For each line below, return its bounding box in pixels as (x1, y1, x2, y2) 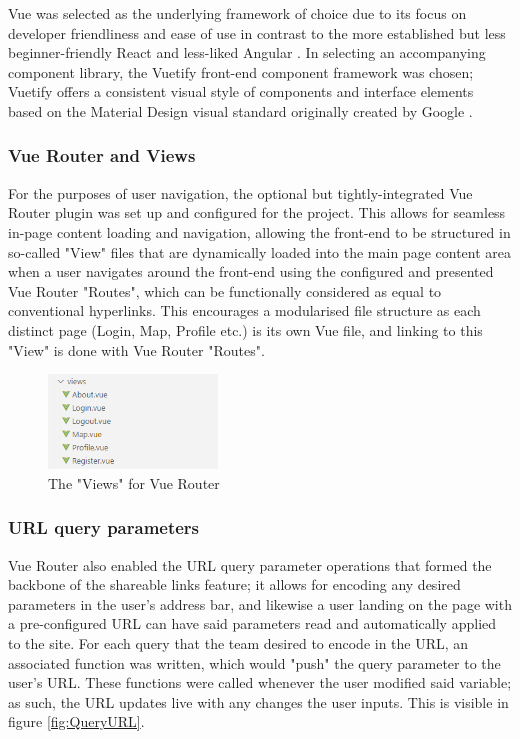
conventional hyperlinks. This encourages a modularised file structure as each (8, 300, 481, 321)
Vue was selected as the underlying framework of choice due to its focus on (8, 3, 467, 23)
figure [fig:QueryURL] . (8, 711, 145, 732)
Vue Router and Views (8, 143, 196, 168)
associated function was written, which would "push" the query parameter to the (8, 652, 501, 673)
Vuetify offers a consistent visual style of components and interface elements (8, 81, 474, 102)
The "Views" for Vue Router (48, 472, 220, 493)
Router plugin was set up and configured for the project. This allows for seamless (8, 202, 506, 223)
